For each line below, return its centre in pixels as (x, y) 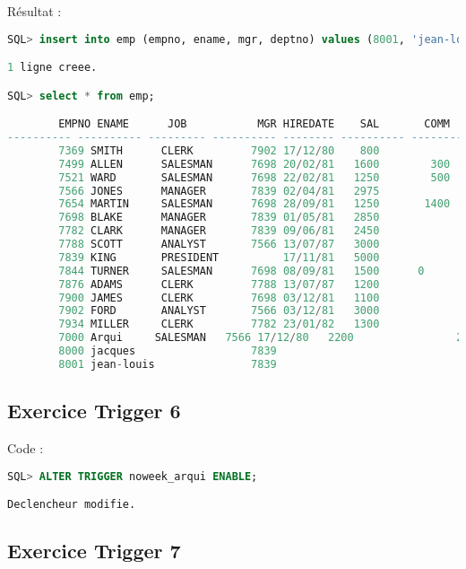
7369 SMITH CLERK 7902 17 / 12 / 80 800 (219, 150)
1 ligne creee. (52, 68)
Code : (26, 448)
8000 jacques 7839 (168, 351)
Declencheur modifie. (72, 505)
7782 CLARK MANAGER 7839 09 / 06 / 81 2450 (219, 231)
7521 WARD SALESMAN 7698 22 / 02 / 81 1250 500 (255, 177)
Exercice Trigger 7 (94, 551)
